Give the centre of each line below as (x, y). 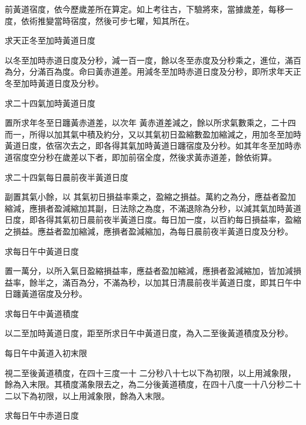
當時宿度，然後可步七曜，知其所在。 (124, 20)
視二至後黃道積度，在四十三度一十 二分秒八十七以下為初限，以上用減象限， (150, 372)
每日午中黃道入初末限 (46, 353)
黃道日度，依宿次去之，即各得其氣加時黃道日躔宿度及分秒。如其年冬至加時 (149, 145)
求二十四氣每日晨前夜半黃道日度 (66, 177)
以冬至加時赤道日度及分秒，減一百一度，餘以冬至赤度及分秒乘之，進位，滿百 (153, 60)
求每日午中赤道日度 (42, 415)
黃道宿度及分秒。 (54, 294)
